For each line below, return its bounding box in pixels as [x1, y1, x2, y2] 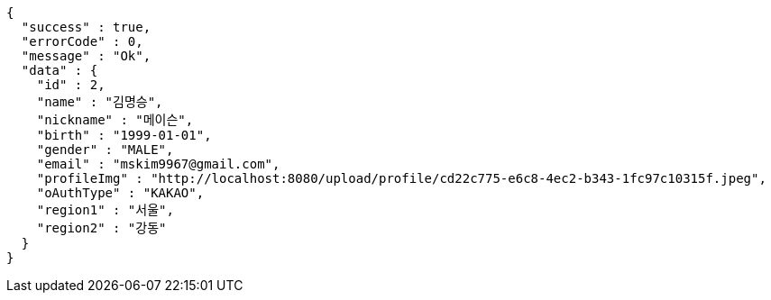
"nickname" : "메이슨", [36, 113, 194, 127]
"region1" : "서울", [36, 203, 174, 217]
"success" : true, [21, 20, 151, 34]
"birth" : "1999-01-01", [36, 128, 212, 142]
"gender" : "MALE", [36, 142, 174, 157]
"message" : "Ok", [21, 49, 151, 63]
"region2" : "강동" [36, 221, 167, 235]
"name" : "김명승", [36, 95, 163, 109]
